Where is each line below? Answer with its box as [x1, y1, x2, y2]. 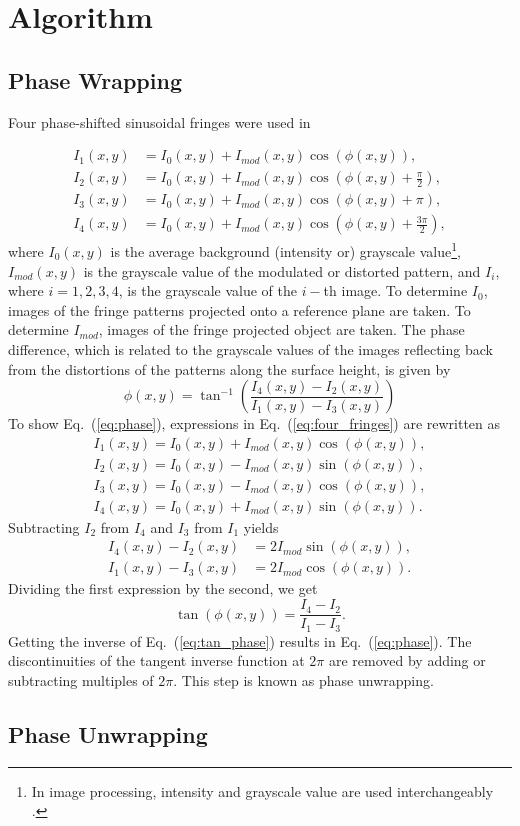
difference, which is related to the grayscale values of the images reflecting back [8, 338, 493, 359]
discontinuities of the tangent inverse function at [8, 650, 305, 671]
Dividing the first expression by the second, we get [8, 578, 318, 599]
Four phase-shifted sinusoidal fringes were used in [8, 111, 311, 132]
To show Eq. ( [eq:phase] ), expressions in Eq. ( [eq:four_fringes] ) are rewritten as [8, 413, 501, 434]
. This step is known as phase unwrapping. [173, 669, 434, 690]
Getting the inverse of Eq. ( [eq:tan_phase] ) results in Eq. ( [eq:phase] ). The [8, 630, 472, 651]
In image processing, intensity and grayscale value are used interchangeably [31, 780, 494, 801]
